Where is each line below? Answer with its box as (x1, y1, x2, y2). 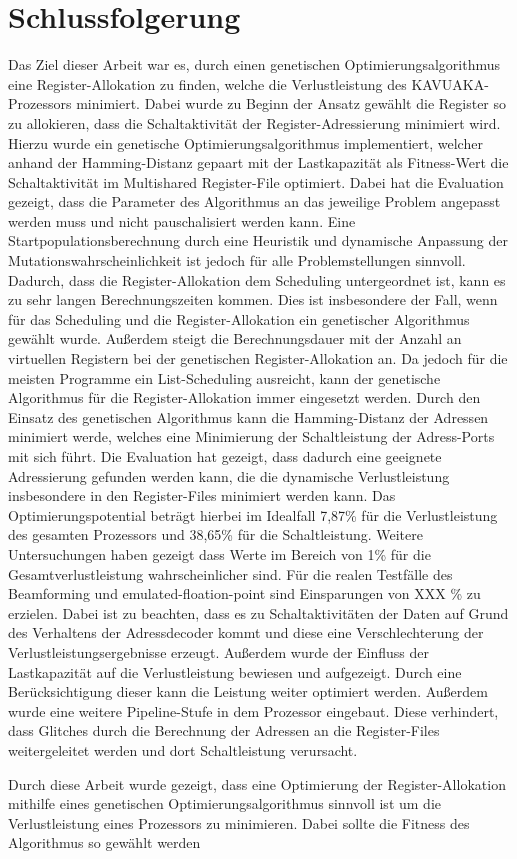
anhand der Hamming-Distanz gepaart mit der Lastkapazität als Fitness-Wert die (8, 152, 509, 173)
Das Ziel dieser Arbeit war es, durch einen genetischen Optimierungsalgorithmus (8, 54, 501, 75)
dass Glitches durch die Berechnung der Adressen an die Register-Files (8, 720, 440, 741)
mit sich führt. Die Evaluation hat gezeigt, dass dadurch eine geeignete (8, 446, 442, 466)
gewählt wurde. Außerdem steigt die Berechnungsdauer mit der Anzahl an (8, 328, 462, 349)
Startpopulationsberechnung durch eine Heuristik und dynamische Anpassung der (8, 230, 508, 251)
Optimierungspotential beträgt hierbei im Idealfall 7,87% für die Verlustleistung (8, 504, 498, 525)
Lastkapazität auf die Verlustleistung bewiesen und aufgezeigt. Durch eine (8, 661, 462, 682)
